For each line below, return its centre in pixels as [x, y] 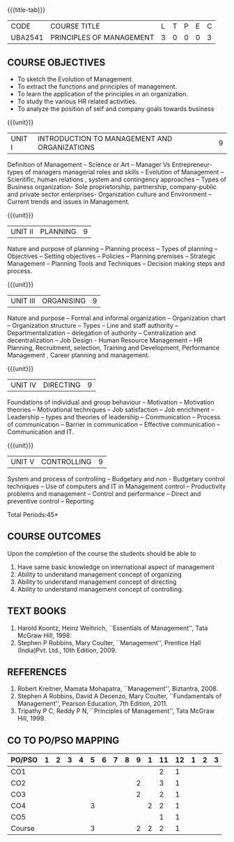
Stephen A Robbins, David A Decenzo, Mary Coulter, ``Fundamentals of [119, 696]
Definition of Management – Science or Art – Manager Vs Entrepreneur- [110, 165]
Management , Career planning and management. [78, 355]
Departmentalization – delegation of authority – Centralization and [102, 333]
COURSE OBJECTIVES [56, 62]
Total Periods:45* [33, 514]
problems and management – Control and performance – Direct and [104, 494]
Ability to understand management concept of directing [97, 582]
